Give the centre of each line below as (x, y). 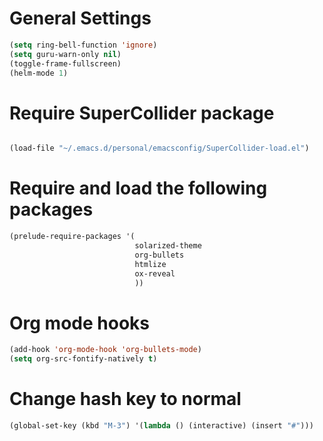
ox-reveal (155, 273)
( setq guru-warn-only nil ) (65, 54)
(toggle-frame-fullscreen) (65, 63)
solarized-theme (168, 246)
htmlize (150, 264)
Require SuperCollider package (142, 113)
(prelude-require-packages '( (72, 237)
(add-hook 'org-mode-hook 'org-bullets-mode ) (105, 350)
